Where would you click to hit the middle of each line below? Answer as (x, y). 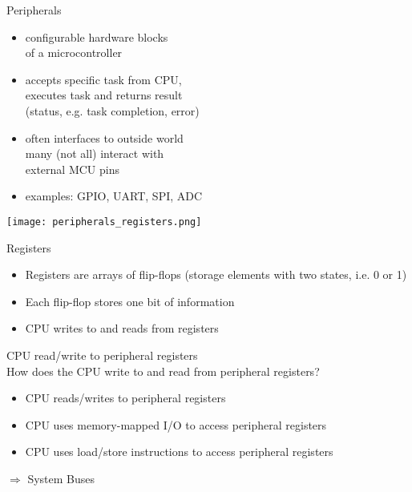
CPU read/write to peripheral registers (102, 355)
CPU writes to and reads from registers (122, 328)
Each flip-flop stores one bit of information (130, 301)
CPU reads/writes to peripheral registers (125, 398)
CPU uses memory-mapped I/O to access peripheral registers (176, 424)
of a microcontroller (74, 52)
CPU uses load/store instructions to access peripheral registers (179, 452)
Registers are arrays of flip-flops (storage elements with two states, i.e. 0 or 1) (216, 274)
